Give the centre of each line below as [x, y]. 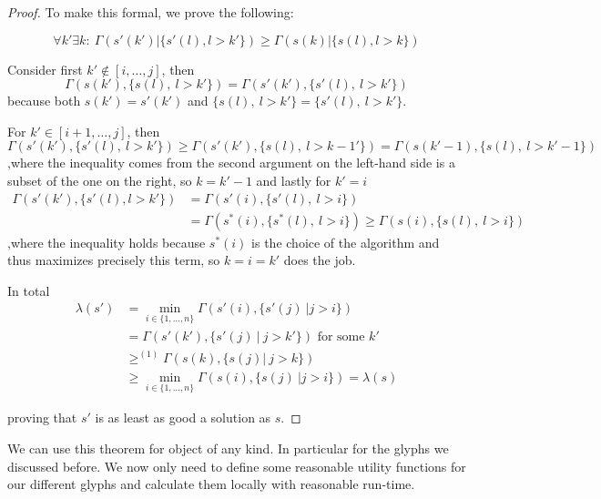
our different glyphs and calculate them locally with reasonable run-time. [211, 484]
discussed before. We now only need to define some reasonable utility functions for [237, 466]
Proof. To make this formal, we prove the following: [151, 12]
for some [341, 336]
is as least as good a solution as [183, 418]
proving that [42, 418]
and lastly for [294, 180]
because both [44, 101]
